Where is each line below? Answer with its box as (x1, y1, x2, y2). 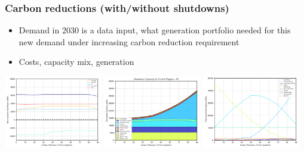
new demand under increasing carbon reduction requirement (19, 35, 239, 48)
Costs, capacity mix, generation (19, 55, 134, 68)
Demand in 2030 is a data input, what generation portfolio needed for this (19, 24, 291, 36)
